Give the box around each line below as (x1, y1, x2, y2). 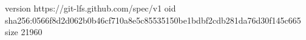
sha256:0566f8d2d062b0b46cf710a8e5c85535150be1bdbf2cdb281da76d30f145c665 (5, 13, 301, 26)
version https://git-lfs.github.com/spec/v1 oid (5, 2, 176, 14)
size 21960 (5, 25, 42, 38)
